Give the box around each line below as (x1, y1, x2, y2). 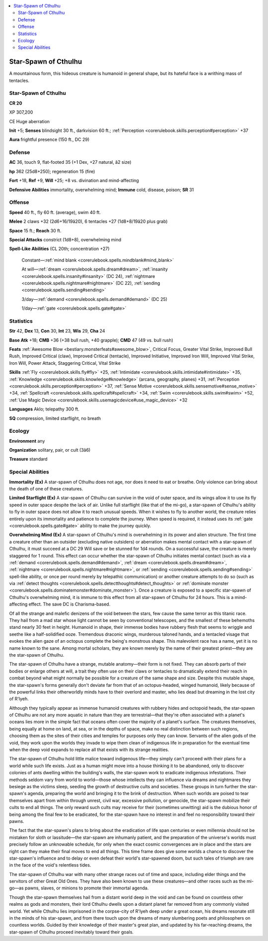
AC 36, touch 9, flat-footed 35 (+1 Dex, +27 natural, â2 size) (9, 159, 132, 165)
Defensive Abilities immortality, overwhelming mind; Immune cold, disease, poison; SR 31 (9, 187, 194, 193)
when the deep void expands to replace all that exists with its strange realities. (9, 747, 169, 753)
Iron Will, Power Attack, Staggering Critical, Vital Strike (9, 360, 121, 366)
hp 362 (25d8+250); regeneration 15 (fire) (9, 168, 95, 174)
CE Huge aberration (9, 118, 50, 124)
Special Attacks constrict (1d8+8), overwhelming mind (9, 236, 122, 243)
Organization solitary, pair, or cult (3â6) (9, 447, 91, 453)
